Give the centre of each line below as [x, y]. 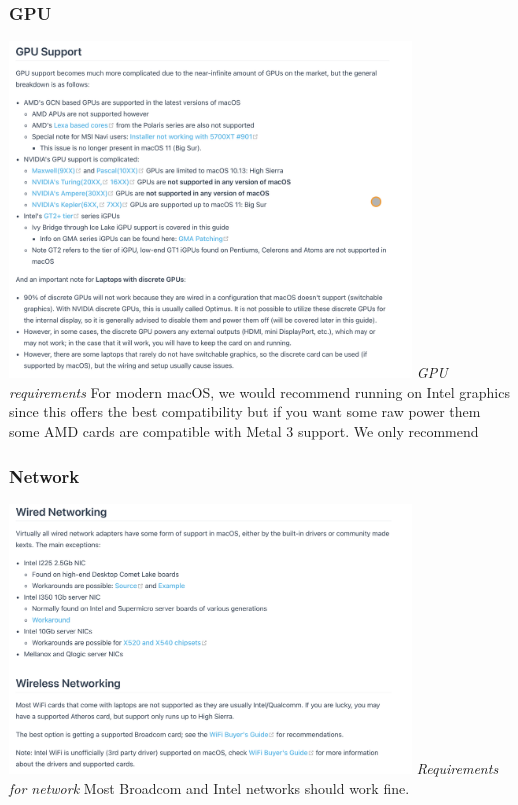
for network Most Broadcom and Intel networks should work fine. [209, 787]
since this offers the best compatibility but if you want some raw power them [245, 411]
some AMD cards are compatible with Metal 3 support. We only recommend [244, 431]
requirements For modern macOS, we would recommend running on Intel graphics [259, 391]
